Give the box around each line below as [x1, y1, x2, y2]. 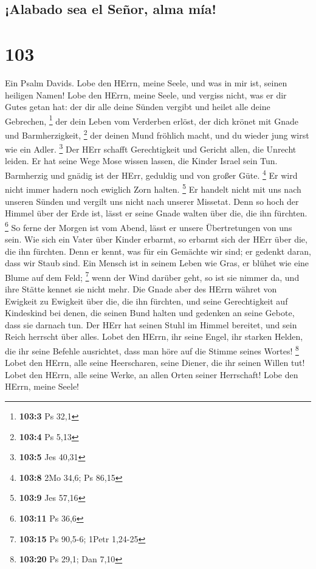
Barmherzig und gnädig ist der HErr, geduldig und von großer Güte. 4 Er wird [5, 167, 298, 181]
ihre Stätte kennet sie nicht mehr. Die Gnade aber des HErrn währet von [5, 283, 277, 295]
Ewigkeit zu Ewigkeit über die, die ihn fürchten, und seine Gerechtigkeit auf [5, 294, 288, 307]
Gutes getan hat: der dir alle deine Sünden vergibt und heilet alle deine [5, 100, 270, 113]
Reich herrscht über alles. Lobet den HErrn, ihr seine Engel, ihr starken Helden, [5, 330, 303, 343]
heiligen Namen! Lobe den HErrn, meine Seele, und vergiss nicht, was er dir [5, 88, 287, 101]
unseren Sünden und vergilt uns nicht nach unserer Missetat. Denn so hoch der [5, 195, 299, 207]
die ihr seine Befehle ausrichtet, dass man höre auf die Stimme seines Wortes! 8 [5, 342, 299, 357]
